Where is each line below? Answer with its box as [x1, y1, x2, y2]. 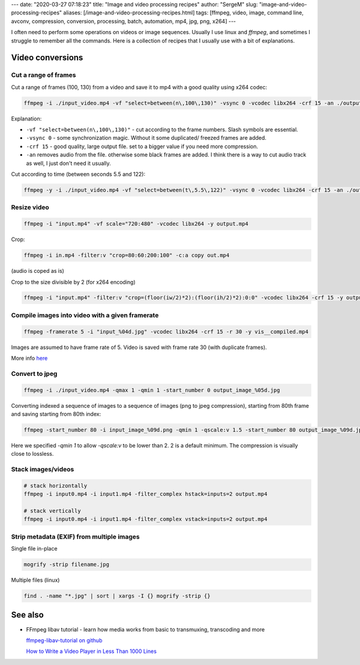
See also [11, 610, 44, 620]
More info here [11, 354, 48, 362]
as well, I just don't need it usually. [26, 160, 111, 167]
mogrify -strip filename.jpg [23, 561, 110, 568]
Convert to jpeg [11, 369, 58, 378]
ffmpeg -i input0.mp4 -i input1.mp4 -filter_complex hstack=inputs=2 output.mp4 [23, 491, 268, 498]
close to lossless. [11, 450, 54, 458]
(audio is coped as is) [11, 267, 64, 275]
